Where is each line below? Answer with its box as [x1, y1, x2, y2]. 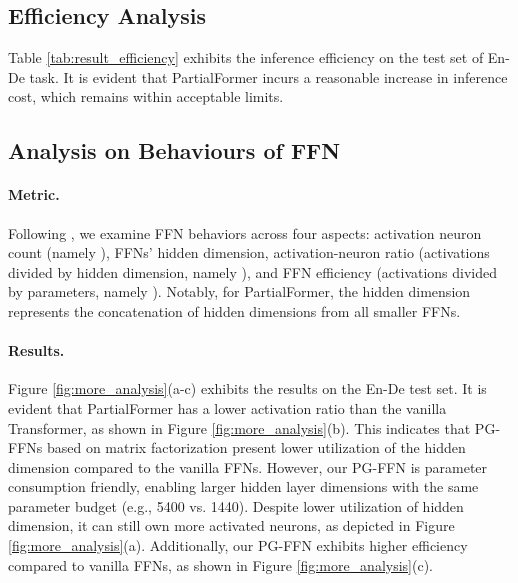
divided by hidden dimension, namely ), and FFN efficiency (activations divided [8, 261, 498, 282]
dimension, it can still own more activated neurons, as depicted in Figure [8, 515, 455, 536]
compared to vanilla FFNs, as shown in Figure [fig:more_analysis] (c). [8, 554, 433, 575]
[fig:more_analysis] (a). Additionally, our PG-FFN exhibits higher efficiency [8, 535, 468, 556]
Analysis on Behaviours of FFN [8, 135, 341, 166]
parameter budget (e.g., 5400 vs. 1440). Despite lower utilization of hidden [8, 495, 464, 516]
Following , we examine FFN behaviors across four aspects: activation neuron [8, 222, 482, 243]
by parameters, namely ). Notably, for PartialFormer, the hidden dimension [8, 281, 471, 302]
